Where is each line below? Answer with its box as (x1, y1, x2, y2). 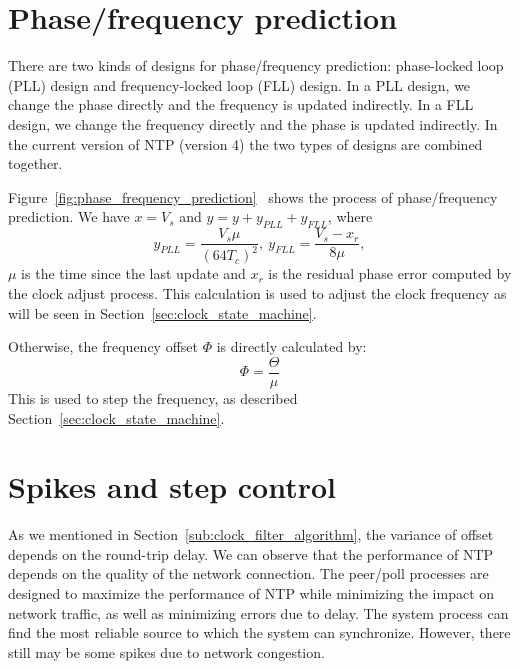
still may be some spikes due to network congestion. (8, 641, 325, 662)
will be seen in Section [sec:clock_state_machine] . (8, 302, 317, 323)
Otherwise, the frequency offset (8, 336, 198, 357)
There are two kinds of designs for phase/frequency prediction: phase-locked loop (8, 55, 504, 76)
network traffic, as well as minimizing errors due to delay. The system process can (8, 602, 509, 623)
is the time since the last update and (21, 263, 246, 284)
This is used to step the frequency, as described (8, 387, 298, 408)
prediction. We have (8, 206, 130, 227)
